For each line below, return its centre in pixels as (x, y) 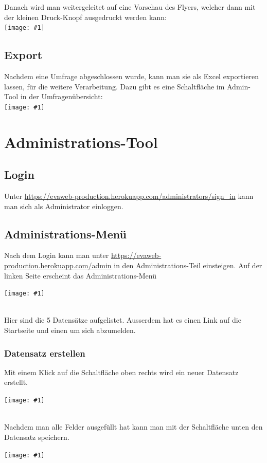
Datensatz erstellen (45, 353)
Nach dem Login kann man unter (57, 255)
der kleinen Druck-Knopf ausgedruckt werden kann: (85, 17)
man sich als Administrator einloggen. (64, 206)
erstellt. (16, 382)
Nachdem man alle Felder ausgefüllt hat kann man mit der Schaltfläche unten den (133, 427)
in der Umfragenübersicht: (61, 96)
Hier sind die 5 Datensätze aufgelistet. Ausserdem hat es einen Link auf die (123, 320)
